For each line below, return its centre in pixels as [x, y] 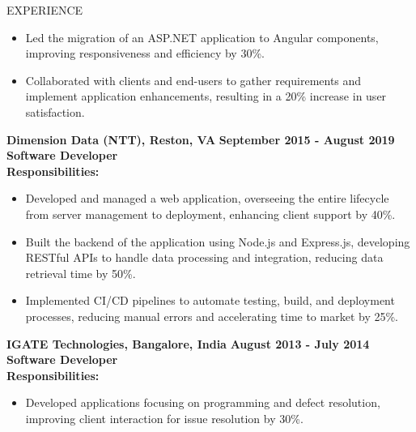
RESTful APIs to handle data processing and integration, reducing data [204, 257]
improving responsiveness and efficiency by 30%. [145, 53]
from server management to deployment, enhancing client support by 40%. [210, 214]
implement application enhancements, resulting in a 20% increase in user [206, 96]
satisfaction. [55, 111]
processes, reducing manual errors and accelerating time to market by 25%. [212, 316]
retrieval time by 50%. [81, 273]
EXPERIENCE [45, 10]
